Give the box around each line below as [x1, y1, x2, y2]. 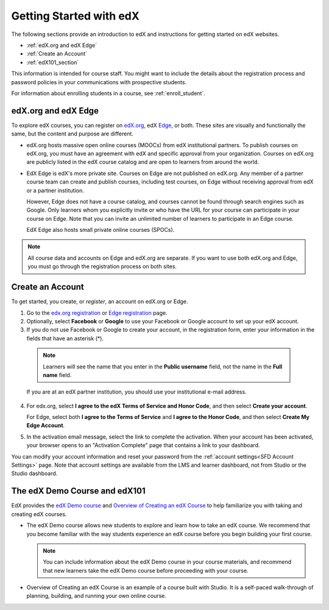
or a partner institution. [26, 187, 85, 194]
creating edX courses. [11, 510, 67, 518]
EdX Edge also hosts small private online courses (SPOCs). [26, 226, 175, 234]
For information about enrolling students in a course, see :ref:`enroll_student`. [11, 89, 205, 97]
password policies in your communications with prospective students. [11, 78, 187, 85]
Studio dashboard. [11, 470, 58, 477]
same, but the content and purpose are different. [11, 130, 134, 137]
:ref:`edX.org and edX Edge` [26, 41, 97, 49]
